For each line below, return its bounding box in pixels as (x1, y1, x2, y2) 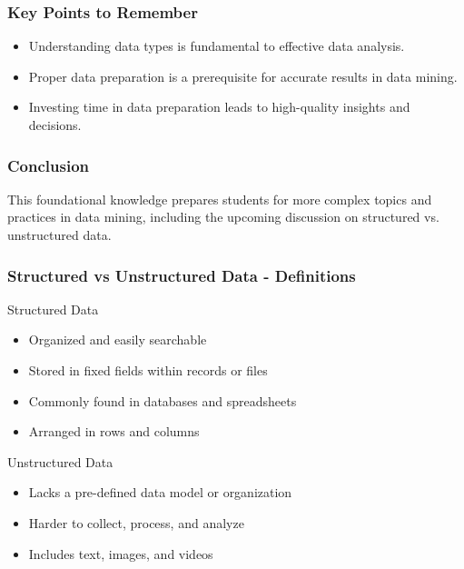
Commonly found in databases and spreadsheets (28, 391, 297, 410)
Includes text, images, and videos (28, 544, 213, 563)
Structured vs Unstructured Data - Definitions (7, 264, 356, 286)
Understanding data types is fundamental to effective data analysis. (28, 36, 405, 55)
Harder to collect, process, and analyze (28, 513, 244, 532)
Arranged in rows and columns (28, 422, 200, 441)
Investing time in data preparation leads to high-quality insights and (28, 97, 410, 116)
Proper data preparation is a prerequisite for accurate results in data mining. (28, 66, 458, 85)
